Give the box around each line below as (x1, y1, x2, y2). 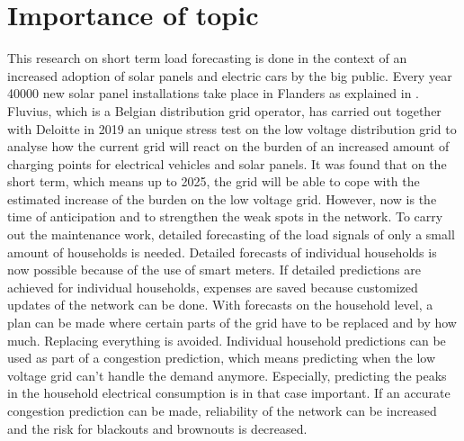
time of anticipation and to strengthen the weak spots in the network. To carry (7, 207, 443, 226)
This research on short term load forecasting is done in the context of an (7, 49, 407, 67)
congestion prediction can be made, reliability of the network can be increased (7, 401, 437, 419)
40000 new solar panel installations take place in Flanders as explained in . (7, 84, 420, 103)
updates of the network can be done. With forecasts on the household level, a (7, 295, 433, 314)
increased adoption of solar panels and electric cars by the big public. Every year (7, 66, 452, 85)
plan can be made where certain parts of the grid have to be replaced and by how (7, 313, 457, 332)
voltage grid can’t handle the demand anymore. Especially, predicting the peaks (7, 365, 447, 384)
